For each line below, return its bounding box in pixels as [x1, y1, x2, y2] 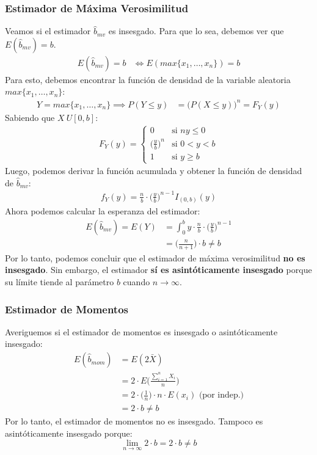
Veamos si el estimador [5, 24, 91, 37]
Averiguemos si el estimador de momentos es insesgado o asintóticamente [5, 325, 278, 338]
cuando [123, 275, 150, 288]
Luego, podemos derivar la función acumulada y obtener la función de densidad [5, 164, 302, 177]
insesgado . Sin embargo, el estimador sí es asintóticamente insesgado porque [5, 263, 312, 276]
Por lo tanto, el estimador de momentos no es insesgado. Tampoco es [5, 415, 263, 428]
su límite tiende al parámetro [5, 275, 114, 288]
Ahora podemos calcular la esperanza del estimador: [5, 205, 200, 217]
